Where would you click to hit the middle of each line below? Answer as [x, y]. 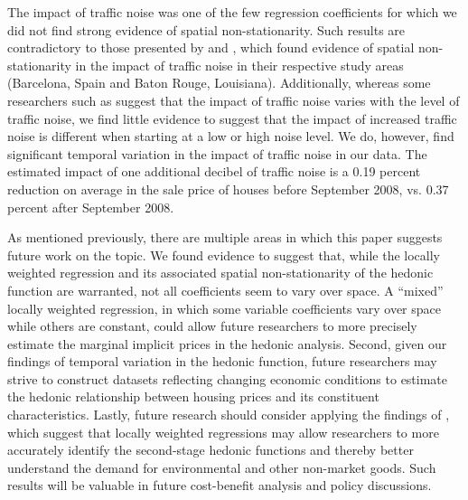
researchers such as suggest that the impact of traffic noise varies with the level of [234, 100]
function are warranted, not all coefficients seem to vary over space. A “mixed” [225, 290]
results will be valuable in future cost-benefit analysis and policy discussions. [220, 485]
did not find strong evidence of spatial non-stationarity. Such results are [206, 29]
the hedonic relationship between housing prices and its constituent [193, 396]
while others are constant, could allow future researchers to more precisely [212, 326]
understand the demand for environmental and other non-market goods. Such [222, 467]
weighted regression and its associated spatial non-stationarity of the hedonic [220, 273]
